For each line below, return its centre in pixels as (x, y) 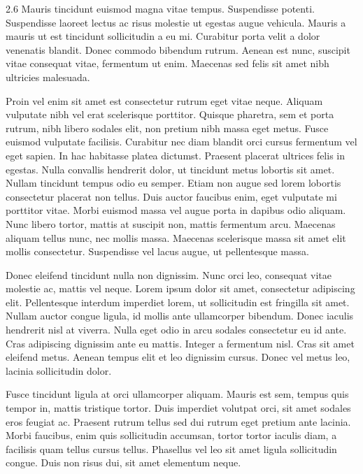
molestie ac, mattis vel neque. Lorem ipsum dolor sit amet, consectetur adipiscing (180, 288)
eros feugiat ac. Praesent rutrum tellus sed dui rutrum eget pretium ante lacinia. (178, 421)
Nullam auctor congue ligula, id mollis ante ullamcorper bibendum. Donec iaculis (180, 316)
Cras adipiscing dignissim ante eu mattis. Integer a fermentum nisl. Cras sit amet (180, 343)
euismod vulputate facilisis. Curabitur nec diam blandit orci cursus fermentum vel (181, 142)
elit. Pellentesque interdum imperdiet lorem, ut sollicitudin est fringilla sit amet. (178, 302)
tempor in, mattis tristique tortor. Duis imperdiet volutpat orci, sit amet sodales (178, 408)
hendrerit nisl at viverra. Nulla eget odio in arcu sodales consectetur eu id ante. (176, 330)
